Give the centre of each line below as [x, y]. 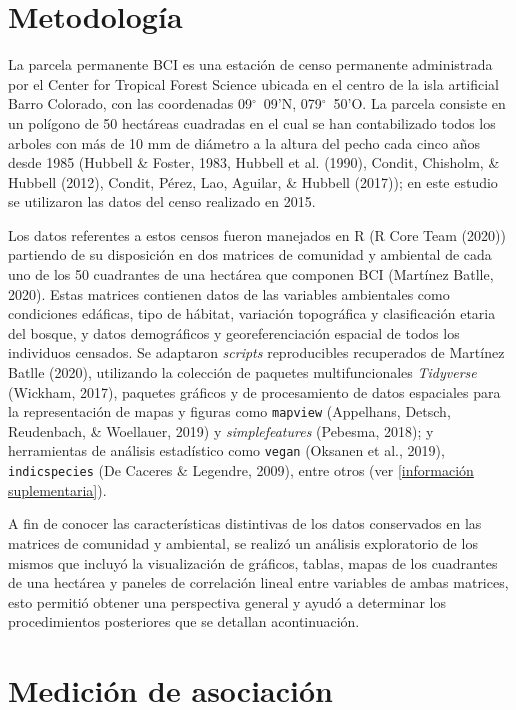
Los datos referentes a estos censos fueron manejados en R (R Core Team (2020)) [257, 234]
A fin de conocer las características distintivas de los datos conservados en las [245, 523]
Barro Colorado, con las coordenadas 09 [130, 103]
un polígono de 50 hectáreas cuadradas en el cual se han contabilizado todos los [252, 122]
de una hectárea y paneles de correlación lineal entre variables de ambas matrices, [258, 582]
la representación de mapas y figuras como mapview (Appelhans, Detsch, [229, 411]
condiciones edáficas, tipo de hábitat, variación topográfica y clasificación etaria [252, 313]
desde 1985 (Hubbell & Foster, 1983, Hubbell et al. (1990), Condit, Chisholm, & [254, 162]
